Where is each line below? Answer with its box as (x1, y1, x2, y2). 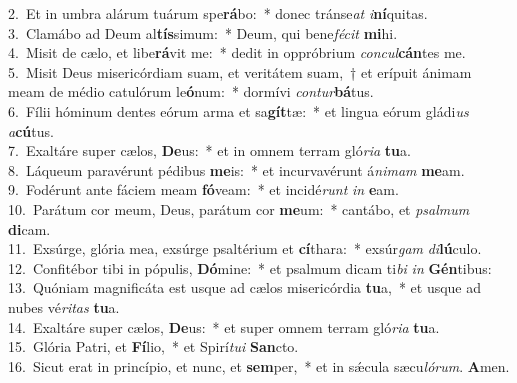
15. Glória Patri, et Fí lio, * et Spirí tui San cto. (8, 336, 299, 357)
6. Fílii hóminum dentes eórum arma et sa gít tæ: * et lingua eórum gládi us (8, 100, 469, 121)
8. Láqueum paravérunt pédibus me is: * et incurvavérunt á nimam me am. (8, 159, 465, 180)
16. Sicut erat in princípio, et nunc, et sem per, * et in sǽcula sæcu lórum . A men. (8, 355, 510, 376)
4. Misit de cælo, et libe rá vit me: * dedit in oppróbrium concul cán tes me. (8, 42, 466, 63)
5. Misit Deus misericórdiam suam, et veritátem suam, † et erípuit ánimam (8, 61, 472, 82)
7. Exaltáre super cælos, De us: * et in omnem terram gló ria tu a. (8, 140, 411, 161)
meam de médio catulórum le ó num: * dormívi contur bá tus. (8, 81, 374, 102)
